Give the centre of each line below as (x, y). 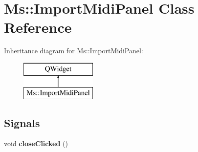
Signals (22, 123)
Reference (38, 27)
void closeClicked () (36, 143)
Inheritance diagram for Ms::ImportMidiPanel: (74, 51)
